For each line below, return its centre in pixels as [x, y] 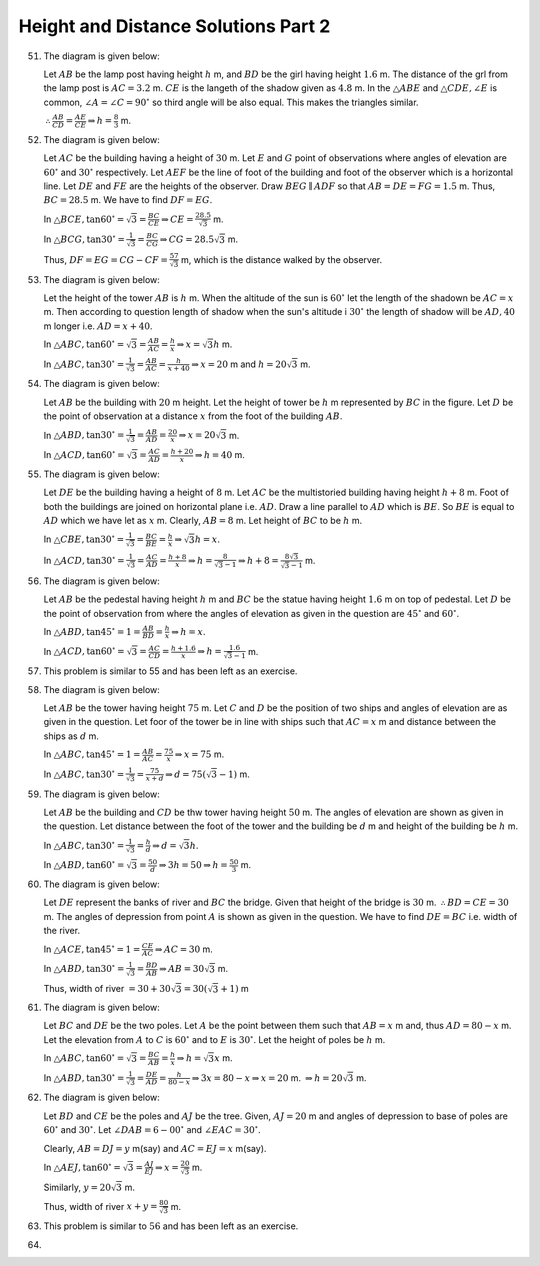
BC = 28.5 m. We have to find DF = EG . [128, 200]
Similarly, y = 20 [77, 1187]
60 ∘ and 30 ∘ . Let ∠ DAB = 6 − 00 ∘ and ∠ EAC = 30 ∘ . [152, 1129]
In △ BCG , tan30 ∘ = [84, 238]
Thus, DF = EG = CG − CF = [106, 259]
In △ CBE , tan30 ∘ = [84, 538]
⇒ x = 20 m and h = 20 [239, 364]
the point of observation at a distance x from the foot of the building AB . [193, 416]
